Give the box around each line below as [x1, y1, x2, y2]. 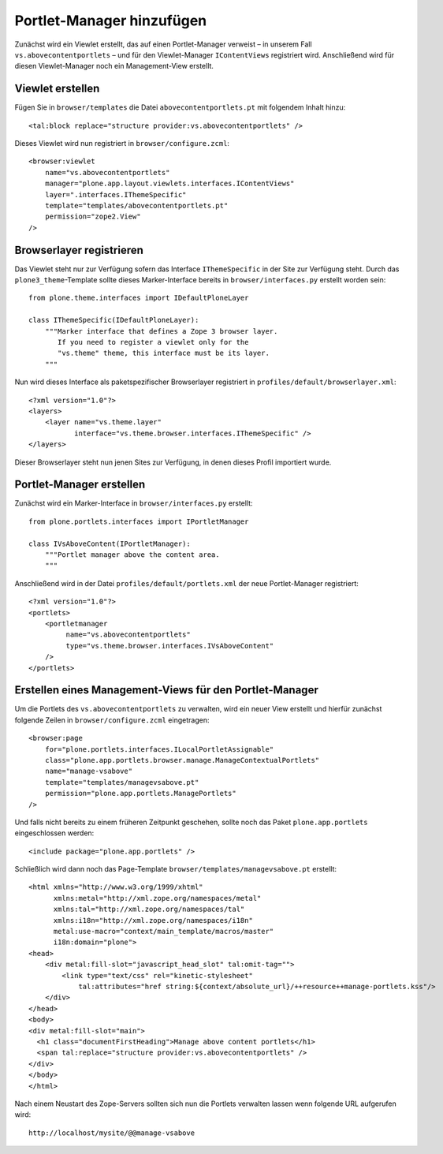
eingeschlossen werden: [14, 828, 95, 838]
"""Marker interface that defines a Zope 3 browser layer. [44, 327, 278, 335]
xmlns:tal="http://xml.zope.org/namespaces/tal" [53, 905, 245, 914]
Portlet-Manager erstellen [14, 478, 146, 491]
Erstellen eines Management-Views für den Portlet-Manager [14, 683, 318, 697]
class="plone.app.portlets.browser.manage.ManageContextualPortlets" [44, 756, 320, 764]
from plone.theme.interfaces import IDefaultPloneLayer [28, 293, 249, 303]
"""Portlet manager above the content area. [44, 550, 220, 559]
